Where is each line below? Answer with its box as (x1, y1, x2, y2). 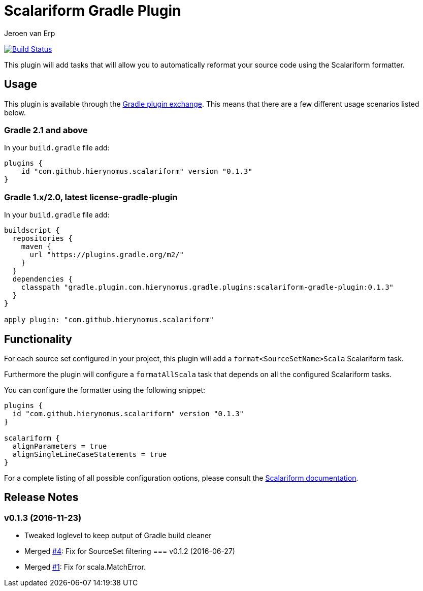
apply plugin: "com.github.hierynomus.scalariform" (4, 316, 214, 324)
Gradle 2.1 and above (4, 125, 88, 135)
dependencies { (12, 275, 73, 284)
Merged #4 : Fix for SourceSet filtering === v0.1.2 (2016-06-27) (24, 547, 235, 556)
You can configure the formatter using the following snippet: (4, 385, 206, 394)
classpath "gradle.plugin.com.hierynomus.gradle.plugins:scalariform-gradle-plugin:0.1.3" (21, 283, 394, 292)
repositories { (12, 234, 73, 243)
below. (4, 108, 26, 117)
